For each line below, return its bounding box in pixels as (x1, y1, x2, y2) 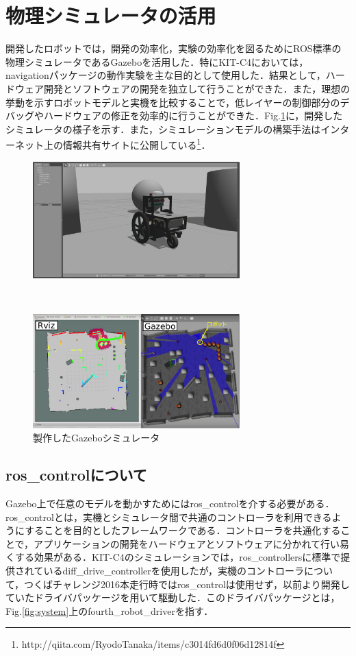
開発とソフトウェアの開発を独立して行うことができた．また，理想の (43, 81, 351, 95)
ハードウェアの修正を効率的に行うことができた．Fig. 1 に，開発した (43, 108, 343, 123)
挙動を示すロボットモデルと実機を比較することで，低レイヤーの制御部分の (5, 95, 340, 109)
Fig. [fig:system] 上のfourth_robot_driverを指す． (5, 603, 214, 618)
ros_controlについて (5, 464, 147, 485)
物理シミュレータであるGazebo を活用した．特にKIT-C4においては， (5, 54, 309, 69)
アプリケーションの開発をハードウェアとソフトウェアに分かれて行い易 (34, 536, 350, 550)
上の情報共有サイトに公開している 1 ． (43, 136, 211, 151)
